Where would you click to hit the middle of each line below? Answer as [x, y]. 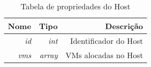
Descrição [124, 26]
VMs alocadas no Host [104, 55]
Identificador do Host [106, 41]
